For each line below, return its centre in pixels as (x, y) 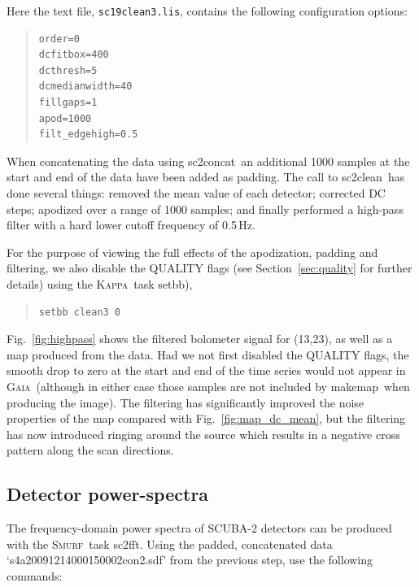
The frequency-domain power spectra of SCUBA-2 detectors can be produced (199, 528)
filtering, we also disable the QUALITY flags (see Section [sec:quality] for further (209, 268)
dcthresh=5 (68, 70)
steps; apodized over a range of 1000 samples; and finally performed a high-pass (205, 209)
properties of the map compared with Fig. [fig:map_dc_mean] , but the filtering (206, 418)
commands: (35, 575)
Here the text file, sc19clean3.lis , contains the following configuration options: (207, 11)
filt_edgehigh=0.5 (88, 135)
